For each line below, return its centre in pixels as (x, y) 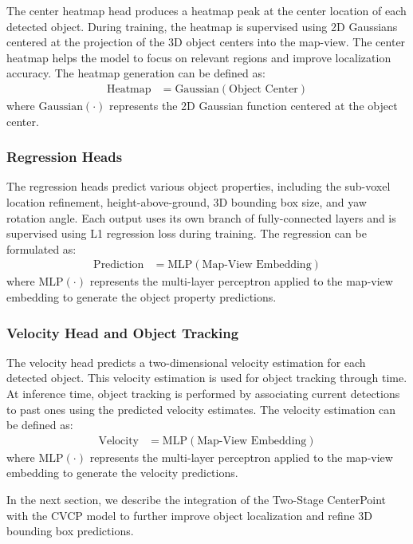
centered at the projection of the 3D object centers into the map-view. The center (206, 42)
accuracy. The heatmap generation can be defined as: (136, 73)
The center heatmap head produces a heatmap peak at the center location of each (206, 10)
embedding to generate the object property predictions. (142, 297)
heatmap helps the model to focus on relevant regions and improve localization (199, 57)
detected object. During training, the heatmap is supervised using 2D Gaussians (202, 26)
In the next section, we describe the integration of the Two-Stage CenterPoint (197, 499)
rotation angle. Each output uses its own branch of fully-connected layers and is (201, 217)
